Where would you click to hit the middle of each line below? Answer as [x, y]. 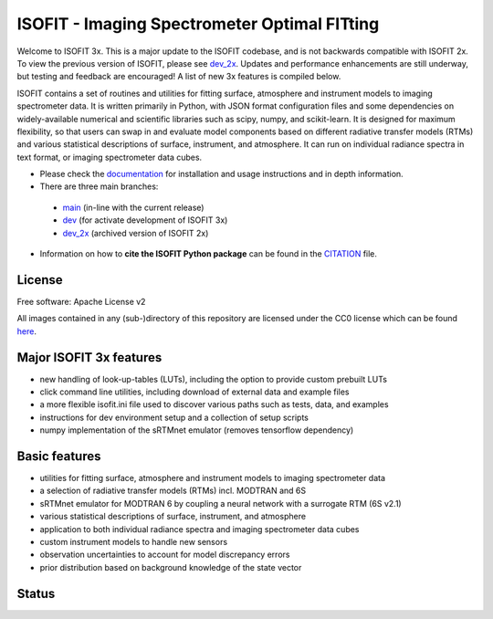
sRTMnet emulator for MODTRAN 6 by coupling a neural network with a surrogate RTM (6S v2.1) [220, 503]
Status [36, 593]
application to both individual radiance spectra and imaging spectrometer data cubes [199, 529]
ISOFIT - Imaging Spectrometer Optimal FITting [198, 24]
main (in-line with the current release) [133, 207]
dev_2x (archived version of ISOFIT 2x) [136, 233]
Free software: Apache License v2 [81, 301]
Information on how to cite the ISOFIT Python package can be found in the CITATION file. [209, 254]
